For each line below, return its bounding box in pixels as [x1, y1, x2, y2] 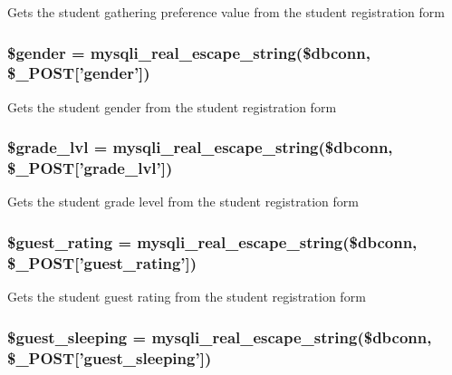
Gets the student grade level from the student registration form [7, 192, 359, 211]
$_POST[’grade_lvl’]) [7, 157, 173, 179]
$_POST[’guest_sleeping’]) [7, 346, 212, 369]
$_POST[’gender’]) [7, 62, 150, 84]
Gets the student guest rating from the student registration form [7, 287, 366, 306]
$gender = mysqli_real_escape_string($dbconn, [7, 41, 370, 63]
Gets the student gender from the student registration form [7, 97, 337, 116]
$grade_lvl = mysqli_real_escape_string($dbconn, [7, 136, 393, 159]
